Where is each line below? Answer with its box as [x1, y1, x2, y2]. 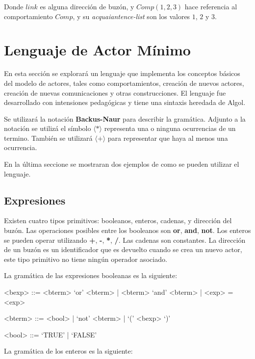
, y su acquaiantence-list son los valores [73, 11, 190, 21]
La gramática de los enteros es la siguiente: [4, 346, 133, 356]
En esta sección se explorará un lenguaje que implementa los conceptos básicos [4, 68, 240, 78]
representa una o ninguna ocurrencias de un [104, 123, 236, 133]
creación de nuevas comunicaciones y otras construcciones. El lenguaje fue [4, 87, 226, 98]
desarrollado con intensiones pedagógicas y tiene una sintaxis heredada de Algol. [4, 97, 246, 107]
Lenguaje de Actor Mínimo [4, 40, 191, 60]
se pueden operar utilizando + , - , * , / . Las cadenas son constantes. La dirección [4, 234, 246, 245]
